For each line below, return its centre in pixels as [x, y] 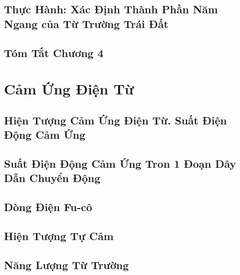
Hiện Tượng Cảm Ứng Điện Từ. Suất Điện [116, 120]
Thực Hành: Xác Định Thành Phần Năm [111, 9]
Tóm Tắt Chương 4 [54, 52]
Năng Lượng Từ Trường [66, 264]
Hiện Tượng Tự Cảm [59, 235]
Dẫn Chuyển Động [52, 178]
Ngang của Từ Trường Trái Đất [86, 23]
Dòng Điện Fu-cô [48, 207]
